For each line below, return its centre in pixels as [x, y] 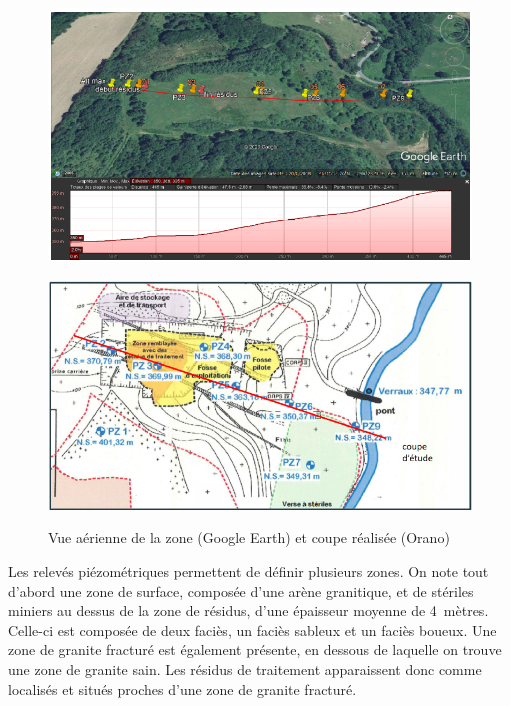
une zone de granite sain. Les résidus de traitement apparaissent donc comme [245, 668]
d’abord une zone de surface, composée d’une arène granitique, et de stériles [241, 590]
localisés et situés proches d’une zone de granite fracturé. [182, 688]
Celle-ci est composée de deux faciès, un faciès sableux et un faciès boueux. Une [252, 629]
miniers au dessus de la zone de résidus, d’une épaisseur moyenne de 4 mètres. [248, 610]
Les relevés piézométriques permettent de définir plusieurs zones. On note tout [248, 570]
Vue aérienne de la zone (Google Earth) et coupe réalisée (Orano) [249, 537]
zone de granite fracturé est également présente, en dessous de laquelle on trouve [255, 649]
